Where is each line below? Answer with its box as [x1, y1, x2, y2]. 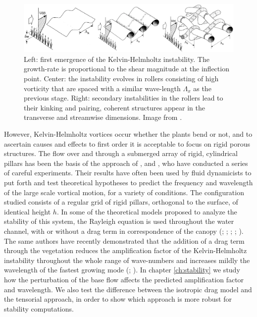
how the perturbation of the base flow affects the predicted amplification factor [4, 274, 244, 284]
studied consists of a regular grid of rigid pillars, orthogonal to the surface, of [4, 197, 238, 207]
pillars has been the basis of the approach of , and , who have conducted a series [4, 158, 248, 168]
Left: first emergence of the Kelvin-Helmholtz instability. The [24, 53, 209, 64]
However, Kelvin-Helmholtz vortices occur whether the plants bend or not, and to [4, 129, 253, 139]
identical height [4, 206, 51, 216]
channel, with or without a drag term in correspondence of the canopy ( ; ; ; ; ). [4, 225, 244, 236]
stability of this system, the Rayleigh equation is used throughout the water [4, 216, 234, 226]
